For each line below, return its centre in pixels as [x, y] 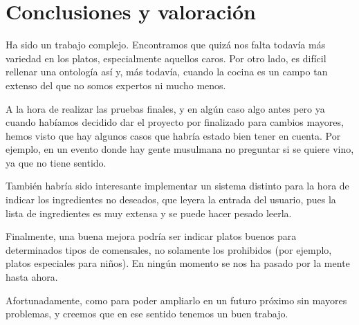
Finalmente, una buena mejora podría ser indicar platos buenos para [151, 236]
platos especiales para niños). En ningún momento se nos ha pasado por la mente [178, 263]
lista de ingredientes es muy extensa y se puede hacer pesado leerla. [149, 213]
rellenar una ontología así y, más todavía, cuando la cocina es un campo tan [167, 72]
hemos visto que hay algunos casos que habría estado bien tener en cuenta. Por [173, 135]
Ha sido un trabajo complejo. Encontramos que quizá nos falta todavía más [166, 45]
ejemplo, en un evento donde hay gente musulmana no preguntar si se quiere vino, [180, 149]
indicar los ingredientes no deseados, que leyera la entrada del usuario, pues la [171, 199]
